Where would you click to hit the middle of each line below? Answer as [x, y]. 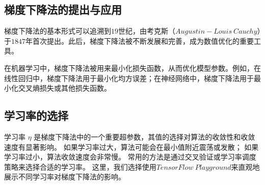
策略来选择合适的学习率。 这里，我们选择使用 [80, 166]
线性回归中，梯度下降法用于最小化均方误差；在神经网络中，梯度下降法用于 [129, 78]
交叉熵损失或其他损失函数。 [64, 88]
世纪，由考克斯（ [147, 31]
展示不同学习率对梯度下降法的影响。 [65, 177]
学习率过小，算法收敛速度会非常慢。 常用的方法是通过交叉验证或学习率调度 [130, 157]
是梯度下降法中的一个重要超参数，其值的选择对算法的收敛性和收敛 [144, 136]
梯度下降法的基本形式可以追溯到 [58, 31]
